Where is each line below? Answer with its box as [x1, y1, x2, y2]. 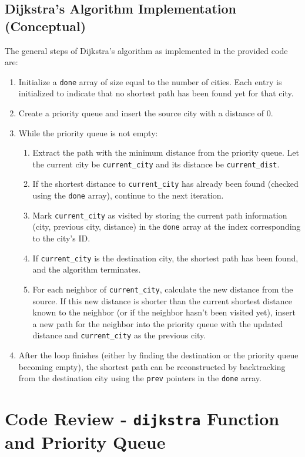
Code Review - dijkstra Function [5, 406, 280, 431]
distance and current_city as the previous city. [32, 329, 206, 341]
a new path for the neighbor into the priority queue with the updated [32, 317, 283, 330]
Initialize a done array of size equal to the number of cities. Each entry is [18, 75, 282, 88]
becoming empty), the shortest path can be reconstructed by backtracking [18, 360, 286, 372]
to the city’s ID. [32, 232, 91, 244]
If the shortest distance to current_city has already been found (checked [32, 177, 299, 190]
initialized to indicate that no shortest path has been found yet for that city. [18, 87, 294, 99]
